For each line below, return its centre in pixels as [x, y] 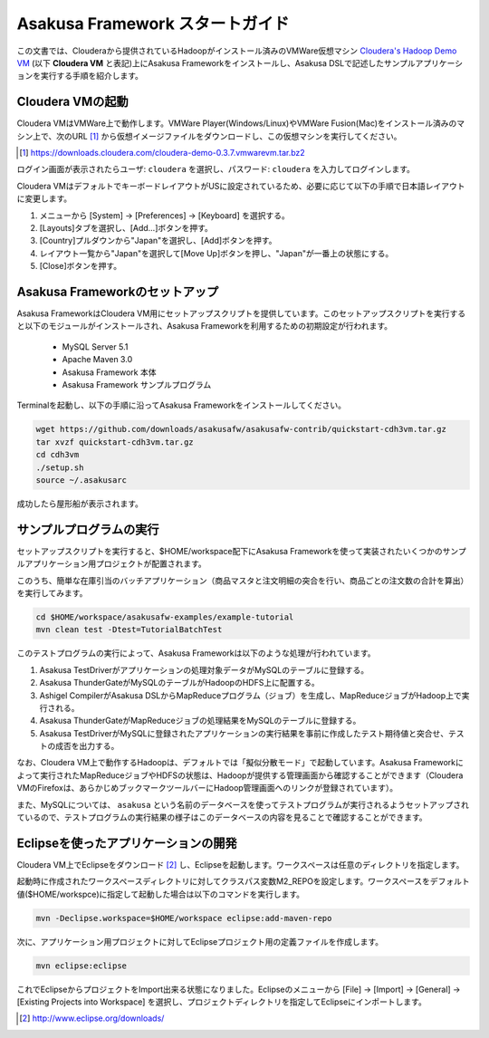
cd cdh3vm [58, 455]
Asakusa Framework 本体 [109, 372]
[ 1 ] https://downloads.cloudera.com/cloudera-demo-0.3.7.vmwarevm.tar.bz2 [162, 153]
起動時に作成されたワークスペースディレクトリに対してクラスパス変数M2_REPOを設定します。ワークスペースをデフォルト [243, 881]
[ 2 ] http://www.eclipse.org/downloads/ [92, 1018]
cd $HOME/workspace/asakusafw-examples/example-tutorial [165, 617]
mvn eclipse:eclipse [81, 966]
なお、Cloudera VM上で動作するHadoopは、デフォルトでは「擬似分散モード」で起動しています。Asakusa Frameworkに [240, 763]
